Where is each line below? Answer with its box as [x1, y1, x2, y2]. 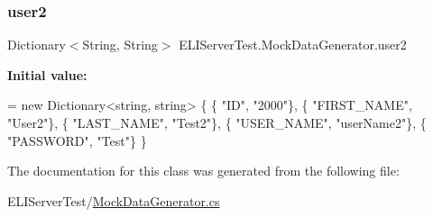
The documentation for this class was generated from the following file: [7, 161, 400, 180]
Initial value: [7, 65, 88, 84]
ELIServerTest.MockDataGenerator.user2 [179, 35, 407, 54]
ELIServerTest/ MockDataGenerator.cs [7, 191, 220, 210]
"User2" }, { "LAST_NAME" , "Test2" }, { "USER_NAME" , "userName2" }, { [7, 113, 427, 131]
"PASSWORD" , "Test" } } [7, 131, 147, 149]
